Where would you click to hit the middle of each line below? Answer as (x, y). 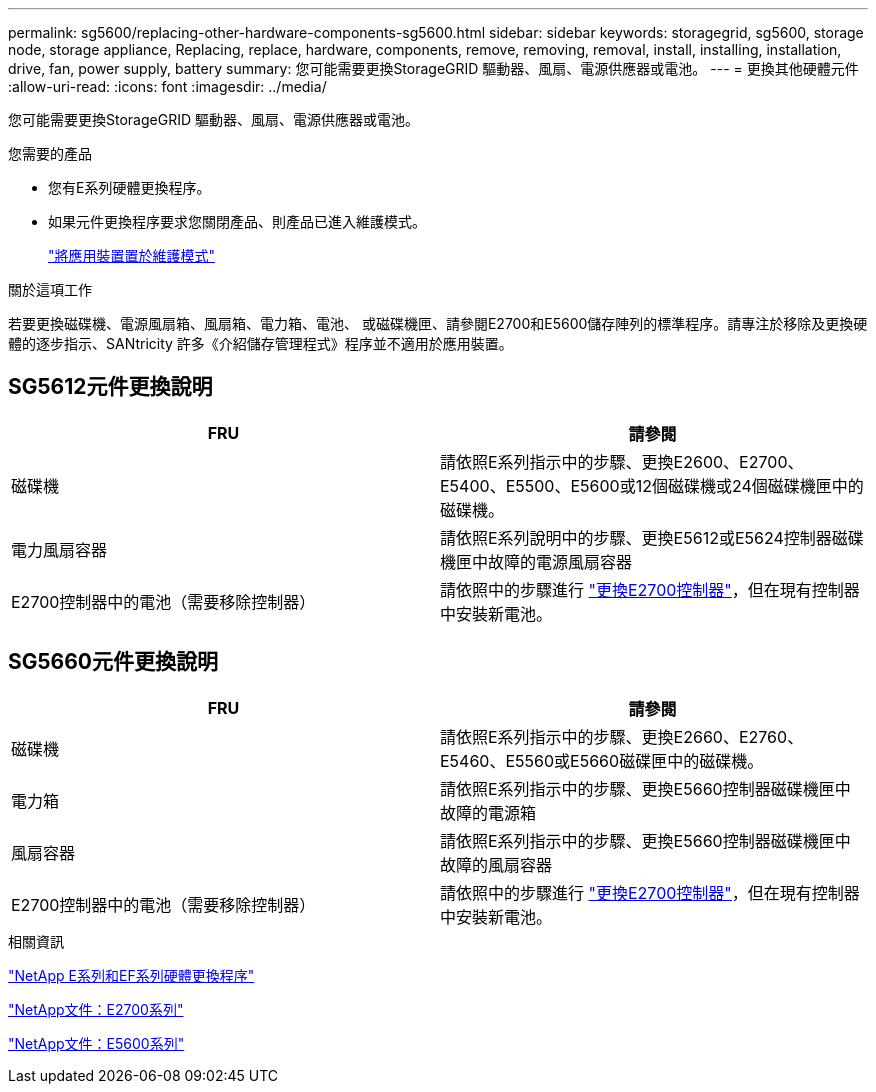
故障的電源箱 (488, 812)
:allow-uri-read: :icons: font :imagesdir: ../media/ (167, 86)
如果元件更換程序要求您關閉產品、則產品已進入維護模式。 (237, 221)
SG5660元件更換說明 (113, 662)
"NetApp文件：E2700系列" (96, 1009)
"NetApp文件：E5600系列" (96, 1043)
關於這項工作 (50, 289)
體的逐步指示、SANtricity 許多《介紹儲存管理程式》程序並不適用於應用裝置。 (260, 343)
